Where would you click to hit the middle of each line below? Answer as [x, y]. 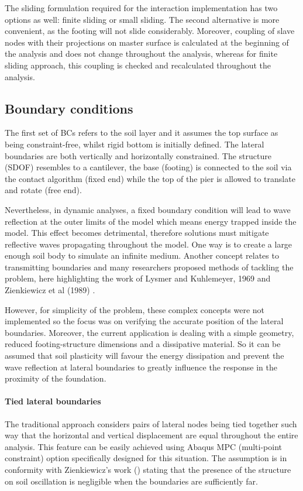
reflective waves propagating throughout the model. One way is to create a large [149, 244]
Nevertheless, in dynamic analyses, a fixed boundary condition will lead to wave [148, 209]
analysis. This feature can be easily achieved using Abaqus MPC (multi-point [143, 446]
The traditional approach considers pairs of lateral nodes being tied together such [151, 423]
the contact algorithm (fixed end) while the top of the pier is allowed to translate [150, 178]
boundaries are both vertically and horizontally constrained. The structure [138, 155]
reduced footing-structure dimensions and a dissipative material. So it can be [143, 344]
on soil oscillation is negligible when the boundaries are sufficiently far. [131, 481]
